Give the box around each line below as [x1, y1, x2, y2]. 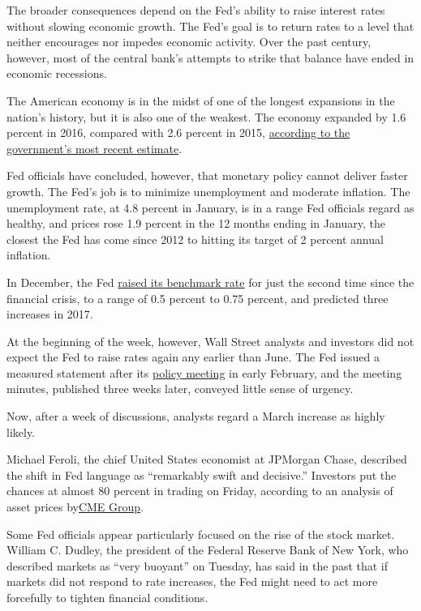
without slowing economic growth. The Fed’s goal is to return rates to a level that [6, 17, 415, 34]
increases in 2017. [6, 305, 93, 323]
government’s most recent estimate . [6, 139, 183, 156]
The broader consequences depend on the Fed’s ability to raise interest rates [6, 2, 385, 18]
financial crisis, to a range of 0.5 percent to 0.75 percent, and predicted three [6, 289, 389, 306]
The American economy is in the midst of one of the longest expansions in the [6, 92, 395, 109]
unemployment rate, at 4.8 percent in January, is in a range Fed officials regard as [6, 199, 415, 216]
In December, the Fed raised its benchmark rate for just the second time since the [6, 273, 415, 290]
